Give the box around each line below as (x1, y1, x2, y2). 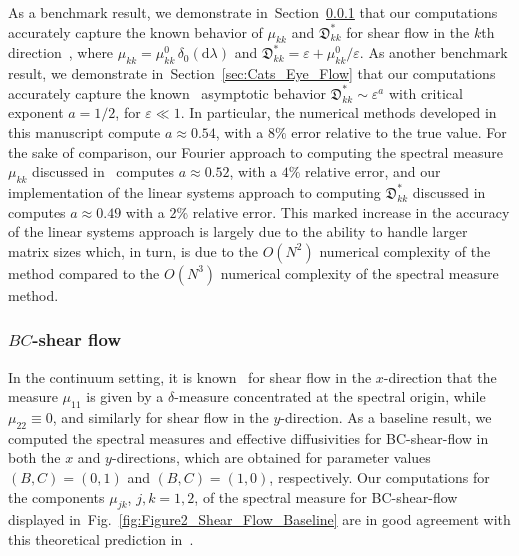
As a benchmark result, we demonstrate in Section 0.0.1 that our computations (8, 2, 498, 22)
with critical (388, 82, 463, 103)
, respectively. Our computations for (269, 466, 490, 487)
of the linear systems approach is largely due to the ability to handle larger (8, 221, 468, 242)
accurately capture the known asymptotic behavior (8, 82, 326, 103)
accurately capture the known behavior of (8, 21, 263, 42)
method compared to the (8, 262, 160, 283)
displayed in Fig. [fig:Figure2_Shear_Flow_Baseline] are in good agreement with (8, 509, 511, 530)
